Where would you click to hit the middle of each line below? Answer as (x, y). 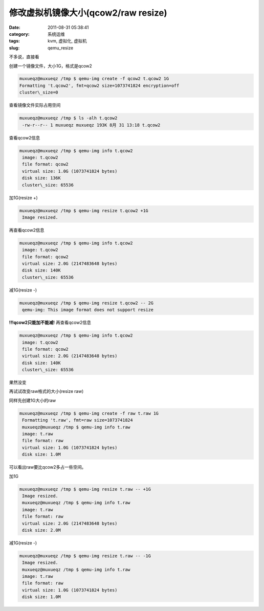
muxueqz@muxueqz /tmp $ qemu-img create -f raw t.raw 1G (89, 413)
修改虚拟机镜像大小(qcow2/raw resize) (88, 13)
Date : (15, 27)
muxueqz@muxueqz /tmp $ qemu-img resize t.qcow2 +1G (84, 211)
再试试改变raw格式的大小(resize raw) (46, 391)
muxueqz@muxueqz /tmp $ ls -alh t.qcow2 (68, 118)
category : (19, 34)
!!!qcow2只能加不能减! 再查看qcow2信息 (50, 322)
